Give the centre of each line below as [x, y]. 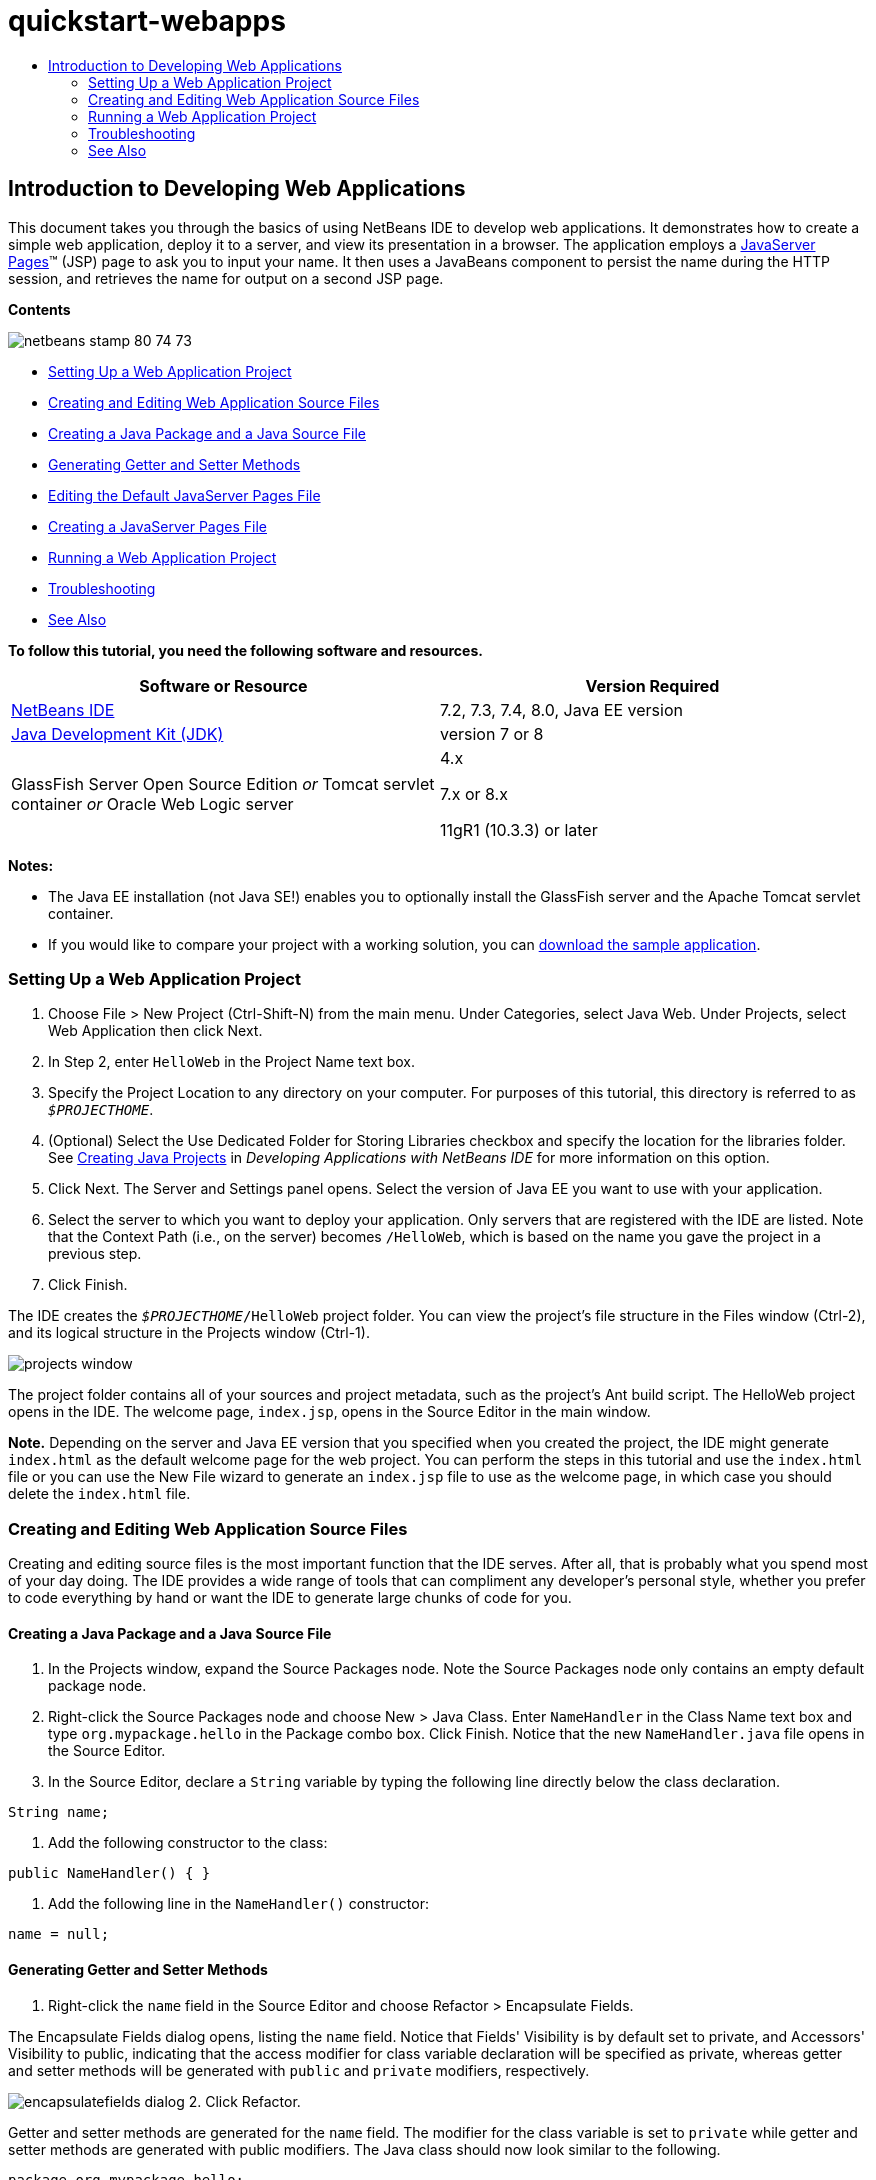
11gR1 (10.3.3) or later [519, 829]
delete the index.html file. [99, 1494]
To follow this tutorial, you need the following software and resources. [245, 650]
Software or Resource [223, 685]
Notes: [31, 865]
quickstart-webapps [147, 21]
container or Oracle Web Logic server [152, 803]
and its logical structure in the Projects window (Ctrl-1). [189, 1333]
